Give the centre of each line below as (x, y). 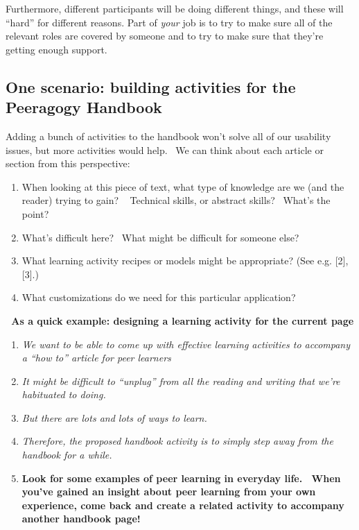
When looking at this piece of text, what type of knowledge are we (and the (183, 186)
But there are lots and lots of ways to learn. (114, 417)
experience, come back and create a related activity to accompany (183, 505)
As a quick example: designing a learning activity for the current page (183, 320)
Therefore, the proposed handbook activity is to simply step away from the (177, 441)
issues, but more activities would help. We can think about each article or (165, 149)
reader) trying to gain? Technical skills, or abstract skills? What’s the (176, 200)
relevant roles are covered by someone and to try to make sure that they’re (165, 36)
